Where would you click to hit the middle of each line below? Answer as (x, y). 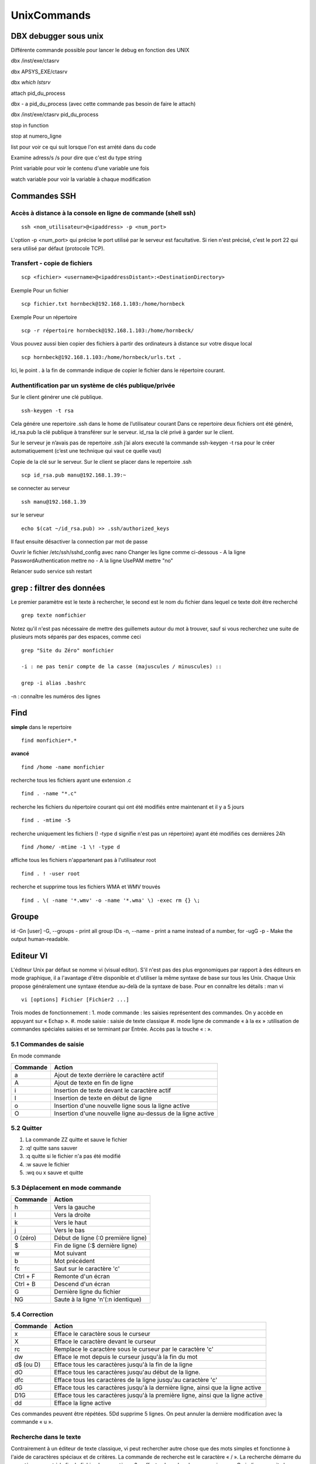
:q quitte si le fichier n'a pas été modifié (73, 1156)
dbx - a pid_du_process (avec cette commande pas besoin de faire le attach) (103, 104)
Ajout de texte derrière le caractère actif (109, 1075)
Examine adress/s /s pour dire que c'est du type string (76, 158)
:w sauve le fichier (47, 1164)
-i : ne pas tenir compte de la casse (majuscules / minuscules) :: (121, 667)
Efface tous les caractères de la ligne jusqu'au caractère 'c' (135, 1380)
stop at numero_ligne (36, 136)
